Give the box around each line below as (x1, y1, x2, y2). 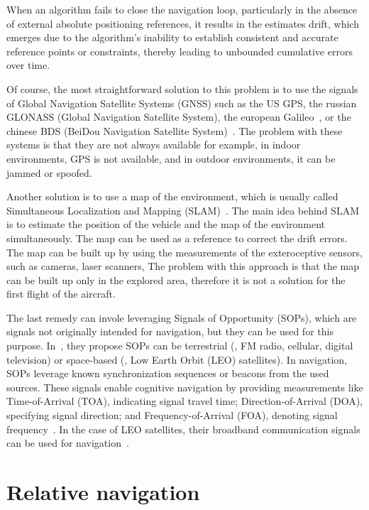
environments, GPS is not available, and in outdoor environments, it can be (6, 151, 336, 166)
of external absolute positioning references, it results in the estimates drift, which (6, 16, 359, 31)
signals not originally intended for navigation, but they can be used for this (6, 324, 334, 339)
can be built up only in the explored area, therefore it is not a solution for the (6, 272, 346, 287)
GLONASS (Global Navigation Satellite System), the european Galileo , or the (6, 109, 351, 124)
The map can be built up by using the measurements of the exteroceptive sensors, (6, 244, 363, 259)
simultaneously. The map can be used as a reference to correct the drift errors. (6, 230, 348, 245)
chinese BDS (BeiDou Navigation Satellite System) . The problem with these (6, 123, 343, 138)
